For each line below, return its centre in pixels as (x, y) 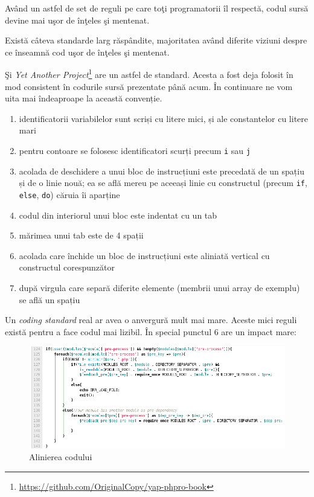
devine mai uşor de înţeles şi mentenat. (77, 20)
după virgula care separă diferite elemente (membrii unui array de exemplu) (159, 287)
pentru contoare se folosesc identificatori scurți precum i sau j (135, 150)
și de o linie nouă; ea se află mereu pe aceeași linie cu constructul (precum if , (163, 183)
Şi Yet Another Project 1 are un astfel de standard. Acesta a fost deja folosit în (149, 74)
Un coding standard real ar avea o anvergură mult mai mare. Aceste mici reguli (151, 320)
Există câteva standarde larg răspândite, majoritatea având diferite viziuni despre (156, 40)
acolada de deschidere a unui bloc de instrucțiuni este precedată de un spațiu (162, 171)
